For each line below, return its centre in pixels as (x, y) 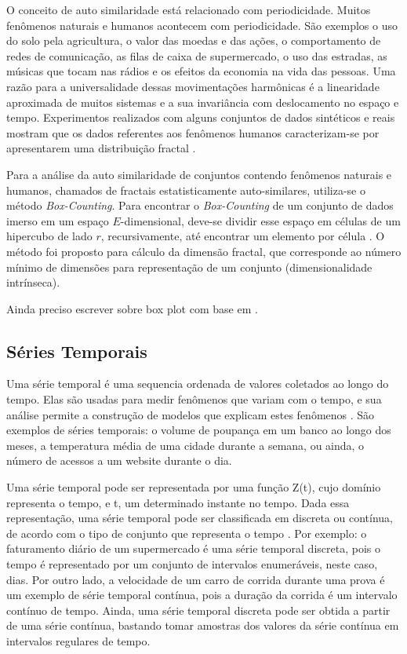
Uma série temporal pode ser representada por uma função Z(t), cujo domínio (194, 487)
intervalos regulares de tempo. (78, 640)
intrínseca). (33, 282)
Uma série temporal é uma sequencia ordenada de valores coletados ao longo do (198, 384)
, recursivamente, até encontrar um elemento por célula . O (243, 236)
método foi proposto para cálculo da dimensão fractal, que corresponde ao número (204, 251)
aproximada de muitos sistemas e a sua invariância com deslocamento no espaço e (203, 102)
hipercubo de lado (49, 236)
